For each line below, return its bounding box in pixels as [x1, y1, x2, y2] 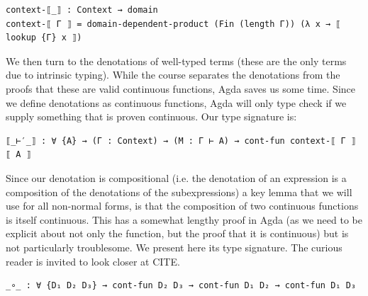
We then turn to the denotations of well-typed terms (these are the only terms [6, 53, 347, 68]
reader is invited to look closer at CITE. [6, 254, 180, 268]
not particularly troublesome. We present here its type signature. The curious [6, 239, 342, 254]
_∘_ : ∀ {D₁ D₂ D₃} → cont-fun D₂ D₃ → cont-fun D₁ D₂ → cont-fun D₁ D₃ [6, 280, 356, 291]
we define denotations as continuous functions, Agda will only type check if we [6, 95, 347, 110]
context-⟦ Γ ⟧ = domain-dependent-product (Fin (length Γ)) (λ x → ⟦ [6, 18, 341, 29]
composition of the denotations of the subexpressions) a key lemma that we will [6, 184, 352, 199]
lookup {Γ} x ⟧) [6, 33, 82, 43]
